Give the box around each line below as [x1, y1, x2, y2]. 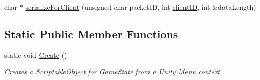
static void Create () [4, 49, 67, 60]
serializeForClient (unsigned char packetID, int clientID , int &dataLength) [25, 2, 256, 12]
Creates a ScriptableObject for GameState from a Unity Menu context [4, 66, 220, 77]
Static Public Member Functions [4, 26, 178, 41]
